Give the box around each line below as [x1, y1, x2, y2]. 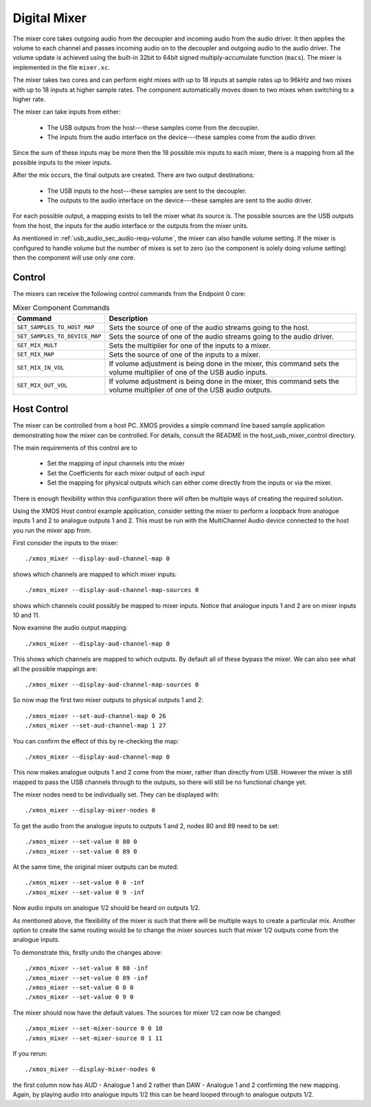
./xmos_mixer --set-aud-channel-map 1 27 [25, 721, 166, 730]
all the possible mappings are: [12, 664, 98, 673]
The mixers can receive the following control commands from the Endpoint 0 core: [12, 289, 247, 297]
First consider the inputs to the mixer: [12, 539, 119, 547]
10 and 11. [12, 611, 41, 620]
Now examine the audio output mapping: [12, 624, 128, 632]
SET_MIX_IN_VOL [16, 364, 65, 372]
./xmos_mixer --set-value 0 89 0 [25, 847, 137, 855]
